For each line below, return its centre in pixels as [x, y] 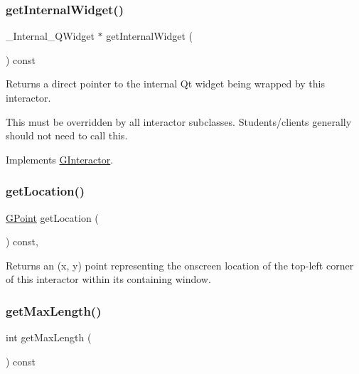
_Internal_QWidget [50, 36]
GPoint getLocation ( [52, 217]
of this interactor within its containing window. [108, 279]
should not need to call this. [67, 135]
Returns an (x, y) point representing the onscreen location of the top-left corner [180, 265]
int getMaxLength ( [49, 337]
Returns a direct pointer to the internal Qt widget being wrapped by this [165, 84]
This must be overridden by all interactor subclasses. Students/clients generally [179, 121]
